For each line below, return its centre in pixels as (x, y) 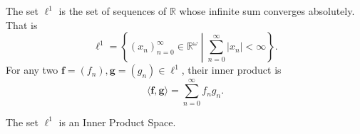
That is (22, 24)
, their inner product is (231, 70)
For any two (32, 70)
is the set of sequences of (113, 11)
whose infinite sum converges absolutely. (267, 11)
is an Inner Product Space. (117, 122)
